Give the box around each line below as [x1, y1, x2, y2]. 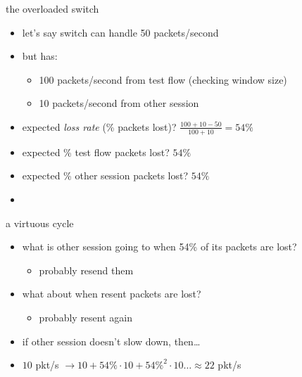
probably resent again [39, 309, 132, 324]
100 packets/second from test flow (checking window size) [39, 72, 287, 87]
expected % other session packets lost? [22, 168, 189, 183]
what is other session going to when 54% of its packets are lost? [22, 239, 297, 254]
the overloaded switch [6, 1, 99, 15]
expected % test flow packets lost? [22, 144, 170, 159]
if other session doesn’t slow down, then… [22, 333, 201, 348]
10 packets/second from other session [39, 96, 199, 110]
